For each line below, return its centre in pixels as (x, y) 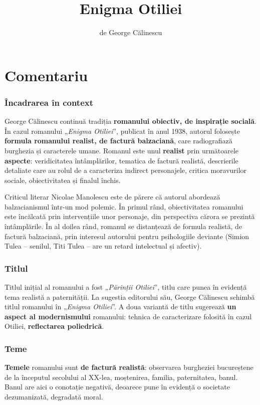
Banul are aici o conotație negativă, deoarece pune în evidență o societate (117, 387)
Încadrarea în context (49, 102)
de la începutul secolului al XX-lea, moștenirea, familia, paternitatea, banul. (121, 377)
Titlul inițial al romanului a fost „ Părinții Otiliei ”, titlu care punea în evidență (126, 287)
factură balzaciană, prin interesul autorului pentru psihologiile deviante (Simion (127, 236)
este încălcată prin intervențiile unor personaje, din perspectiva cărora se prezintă (130, 216)
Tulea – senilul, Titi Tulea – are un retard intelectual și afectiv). (103, 246)
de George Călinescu (131, 32)
